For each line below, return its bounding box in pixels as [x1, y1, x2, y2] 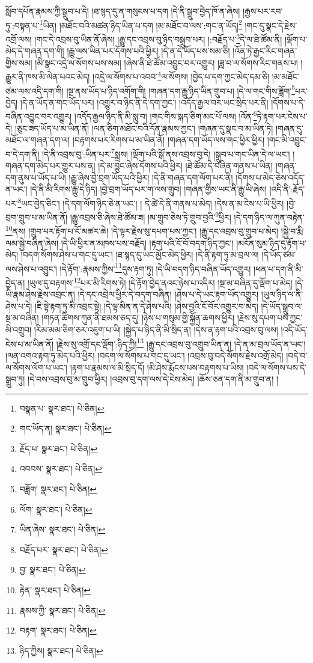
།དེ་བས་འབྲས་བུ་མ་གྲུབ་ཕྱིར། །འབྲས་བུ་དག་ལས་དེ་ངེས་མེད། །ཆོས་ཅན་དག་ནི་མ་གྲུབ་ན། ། [28, 373, 279, 385]
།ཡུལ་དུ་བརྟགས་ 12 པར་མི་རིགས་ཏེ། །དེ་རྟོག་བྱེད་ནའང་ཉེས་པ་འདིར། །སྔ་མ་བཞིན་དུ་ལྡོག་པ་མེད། [28, 275, 293, 289]
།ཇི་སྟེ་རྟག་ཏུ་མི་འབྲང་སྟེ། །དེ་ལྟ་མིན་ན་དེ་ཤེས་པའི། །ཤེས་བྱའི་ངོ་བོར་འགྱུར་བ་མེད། [35, 299, 258, 312]
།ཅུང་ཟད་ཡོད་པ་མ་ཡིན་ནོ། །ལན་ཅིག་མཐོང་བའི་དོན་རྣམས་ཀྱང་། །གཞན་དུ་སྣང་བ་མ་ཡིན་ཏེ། [14, 121, 273, 134]
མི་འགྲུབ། [5, 323, 32, 336]
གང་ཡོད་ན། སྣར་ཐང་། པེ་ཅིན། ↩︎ [19, 422, 112, 435]
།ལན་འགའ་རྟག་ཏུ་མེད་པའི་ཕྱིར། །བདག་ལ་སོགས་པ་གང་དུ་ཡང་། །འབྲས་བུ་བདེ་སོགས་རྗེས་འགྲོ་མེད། [5, 349, 284, 361]
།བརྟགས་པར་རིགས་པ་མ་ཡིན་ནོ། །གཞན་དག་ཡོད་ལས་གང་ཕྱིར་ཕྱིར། [72, 133, 265, 146]
